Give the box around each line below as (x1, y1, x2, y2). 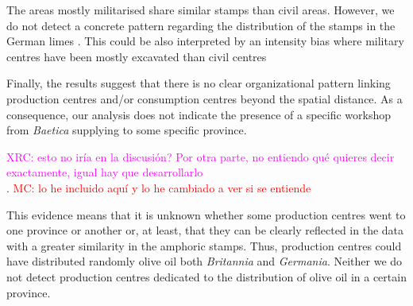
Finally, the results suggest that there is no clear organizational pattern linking (6, 75, 391, 91)
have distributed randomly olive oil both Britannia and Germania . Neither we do (6, 253, 403, 269)
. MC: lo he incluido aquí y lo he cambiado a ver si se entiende (6, 179, 311, 196)
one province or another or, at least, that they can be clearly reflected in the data (6, 222, 404, 238)
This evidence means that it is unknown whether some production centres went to (6, 206, 406, 223)
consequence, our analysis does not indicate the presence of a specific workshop (6, 106, 392, 122)
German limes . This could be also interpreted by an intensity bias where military (6, 33, 404, 49)
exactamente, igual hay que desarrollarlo (6, 164, 203, 180)
